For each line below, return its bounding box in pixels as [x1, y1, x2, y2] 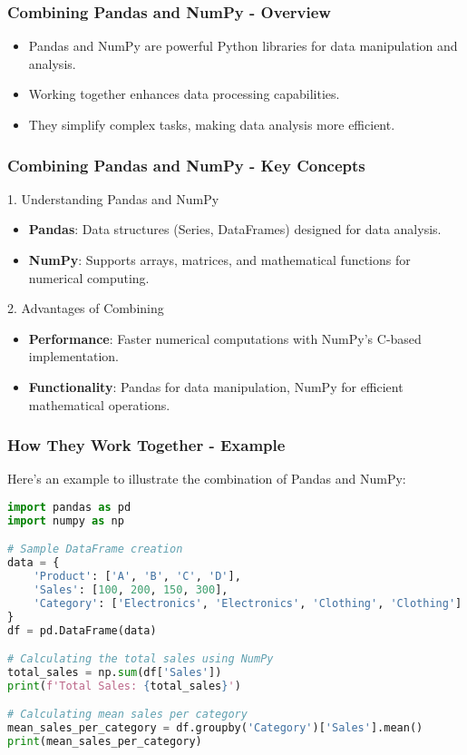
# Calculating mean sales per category [7, 708, 248, 721]
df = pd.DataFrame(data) [7, 623, 157, 637]
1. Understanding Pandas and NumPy [7, 189, 219, 208]
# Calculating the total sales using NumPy [7, 652, 274, 666]
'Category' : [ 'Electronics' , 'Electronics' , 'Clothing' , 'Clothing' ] [33, 596, 462, 610]
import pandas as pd [7, 500, 131, 514]
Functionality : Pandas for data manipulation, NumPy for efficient [28, 377, 404, 396]
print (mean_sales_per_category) [7, 735, 202, 749]
